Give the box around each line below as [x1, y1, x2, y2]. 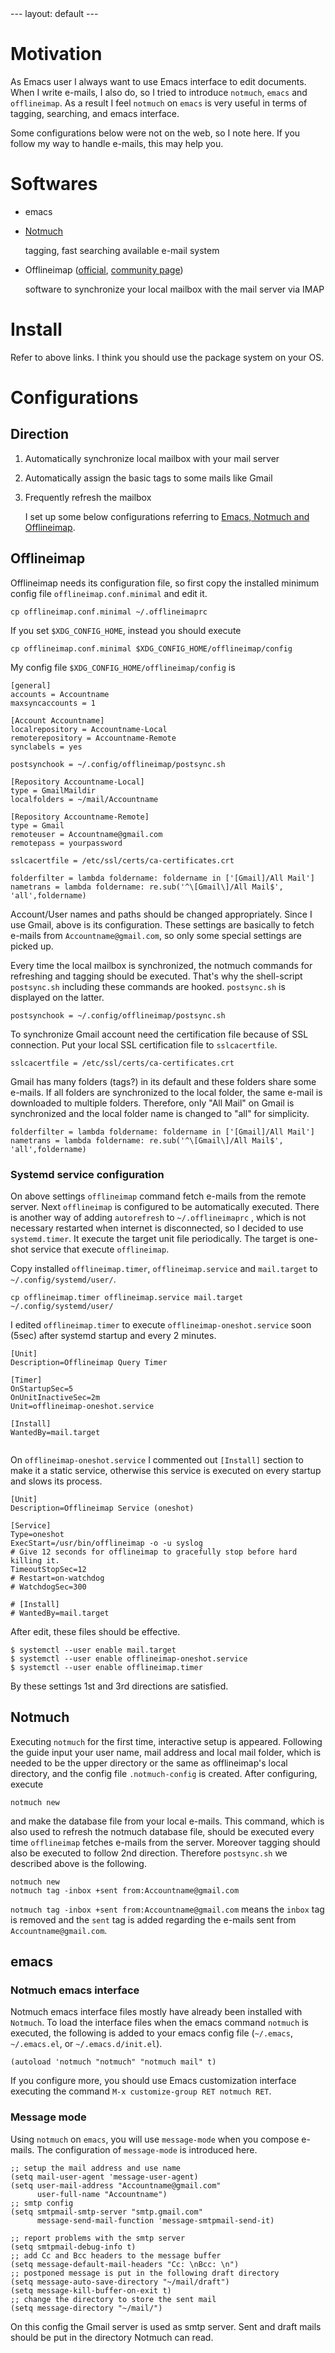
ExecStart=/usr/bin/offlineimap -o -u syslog [10, 1538, 203, 1548]
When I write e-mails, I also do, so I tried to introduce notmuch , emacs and [10, 86, 308, 98]
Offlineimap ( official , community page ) [24, 263, 184, 276]
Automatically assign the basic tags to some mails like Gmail [24, 472, 273, 484]
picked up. [10, 940, 54, 952]
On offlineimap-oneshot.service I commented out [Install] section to [10, 1453, 304, 1466]
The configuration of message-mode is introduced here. [36, 2143, 258, 2156]
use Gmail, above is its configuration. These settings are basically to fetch [10, 918, 315, 931]
